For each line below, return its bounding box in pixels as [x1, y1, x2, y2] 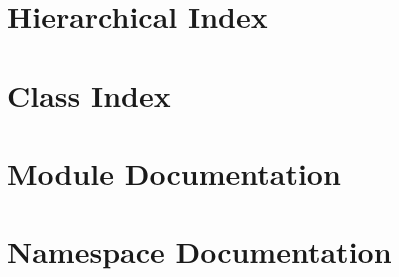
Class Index [7, 74, 171, 115]
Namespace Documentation [7, 231, 392, 272]
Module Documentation [7, 152, 341, 193]
